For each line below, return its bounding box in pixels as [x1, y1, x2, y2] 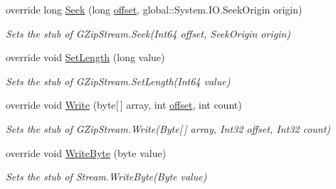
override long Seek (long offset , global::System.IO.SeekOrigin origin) [6, 2, 303, 16]
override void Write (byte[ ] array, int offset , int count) [6, 97, 242, 112]
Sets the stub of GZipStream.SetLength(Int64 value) [6, 73, 231, 88]
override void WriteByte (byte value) [6, 145, 167, 160]
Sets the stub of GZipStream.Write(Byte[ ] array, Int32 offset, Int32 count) [6, 121, 331, 136]
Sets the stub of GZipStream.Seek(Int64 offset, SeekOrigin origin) [6, 26, 290, 40]
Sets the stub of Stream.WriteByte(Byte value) [6, 169, 207, 184]
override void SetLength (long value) [6, 50, 165, 65]
